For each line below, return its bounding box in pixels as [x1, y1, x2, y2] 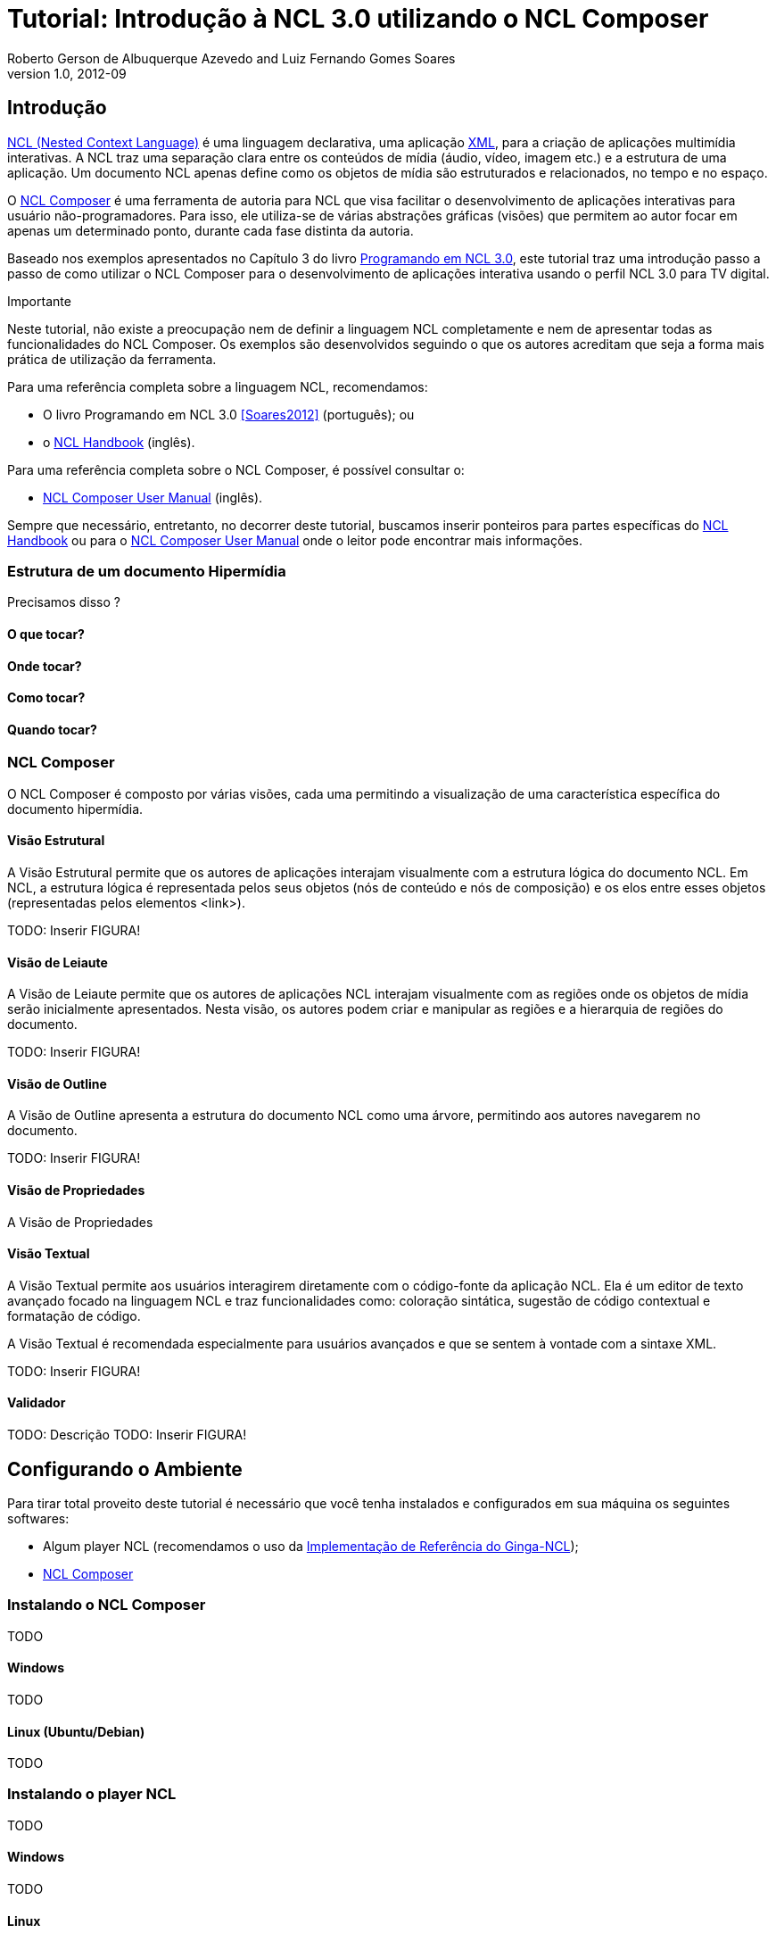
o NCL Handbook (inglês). [43, 434, 195, 450]
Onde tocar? [7, 658, 82, 674]
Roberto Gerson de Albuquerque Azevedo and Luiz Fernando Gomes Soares [7, 50, 456, 66]
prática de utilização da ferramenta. [7, 351, 217, 367]
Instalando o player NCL [7, 1785, 177, 1804]
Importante [7, 293, 71, 309]
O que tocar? [7, 626, 85, 642]
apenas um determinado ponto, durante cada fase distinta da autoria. [7, 222, 414, 238]
